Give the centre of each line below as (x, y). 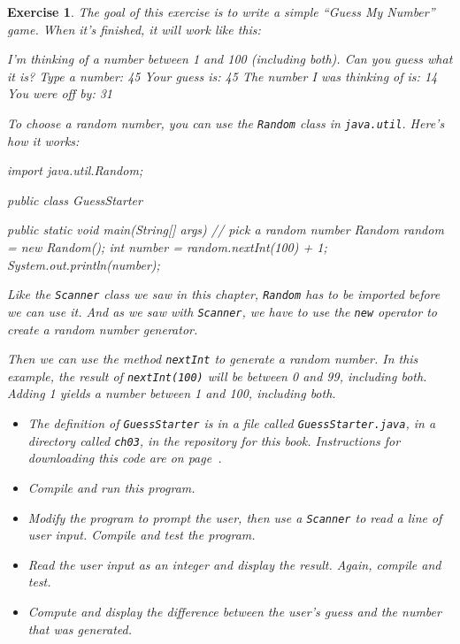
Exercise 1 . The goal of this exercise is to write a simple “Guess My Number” (221, 11)
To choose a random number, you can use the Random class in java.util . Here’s (226, 123)
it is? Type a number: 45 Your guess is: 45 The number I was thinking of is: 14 (222, 76)
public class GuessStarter (75, 199)
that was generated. (80, 629)
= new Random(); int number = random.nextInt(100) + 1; (167, 247)
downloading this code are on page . (125, 458)
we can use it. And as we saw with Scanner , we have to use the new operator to (222, 311)
